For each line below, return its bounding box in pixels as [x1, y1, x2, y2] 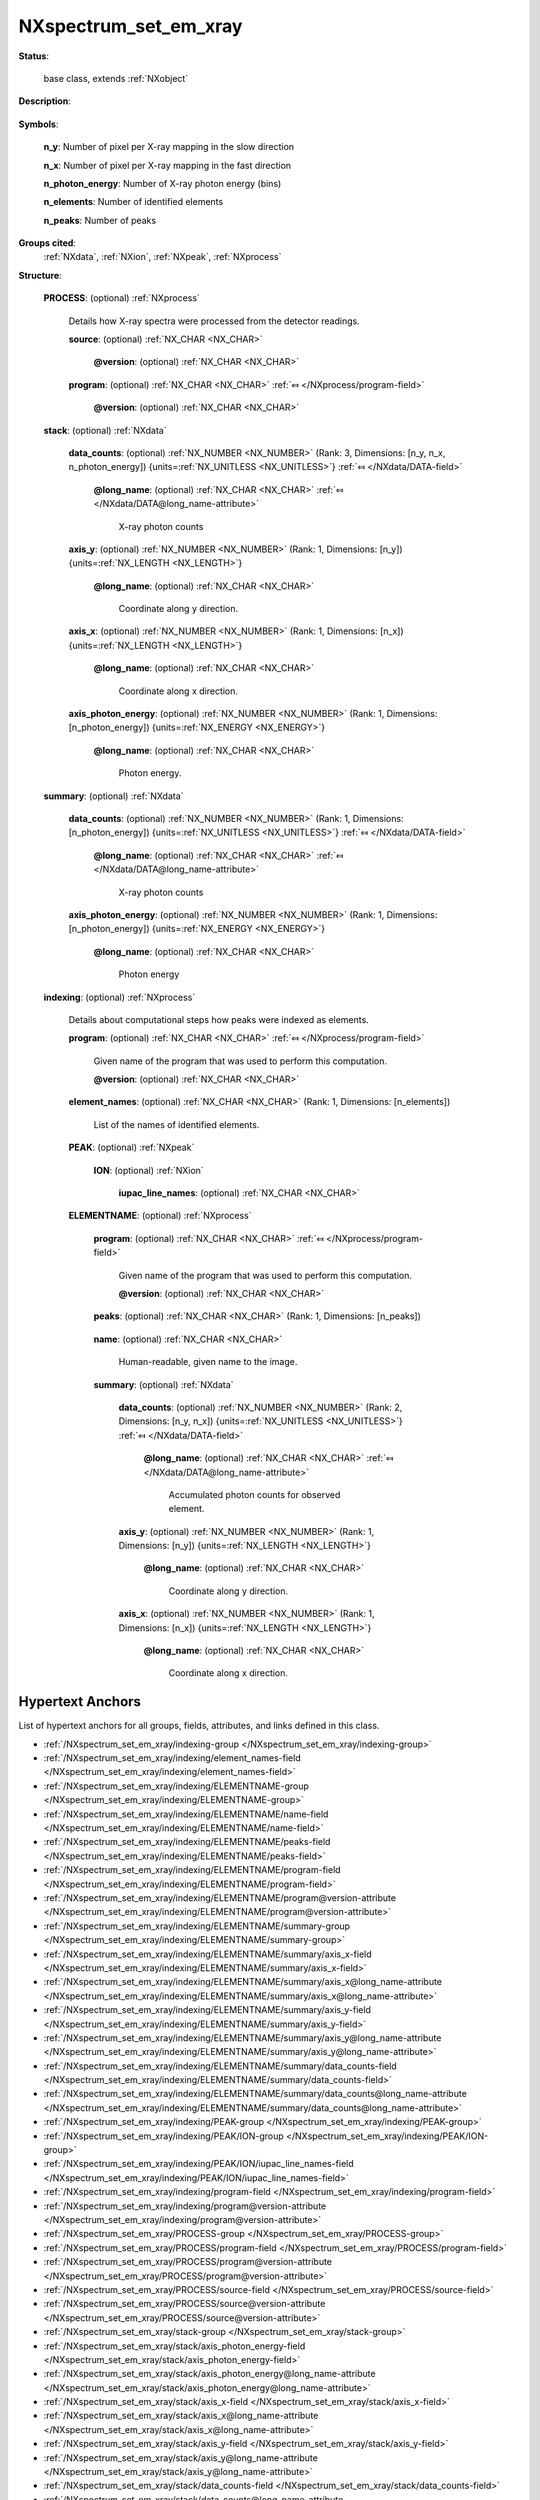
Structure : [18, 269, 62, 281]
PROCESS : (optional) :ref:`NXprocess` [43, 292, 200, 304]
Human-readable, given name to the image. [118, 1356, 298, 1368]
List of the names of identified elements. [93, 1118, 260, 1130]
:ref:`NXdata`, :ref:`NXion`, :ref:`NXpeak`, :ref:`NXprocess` [43, 251, 282, 263]
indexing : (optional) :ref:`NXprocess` [43, 991, 196, 1003]
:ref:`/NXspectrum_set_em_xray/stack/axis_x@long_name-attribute [43, 2410, 319, 2422]
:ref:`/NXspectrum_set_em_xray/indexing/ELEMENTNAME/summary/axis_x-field [43, 1948, 372, 1960]
